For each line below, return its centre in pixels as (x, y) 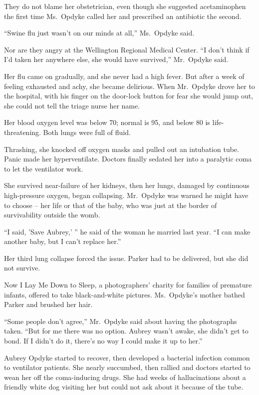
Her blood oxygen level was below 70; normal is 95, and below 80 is (107, 122)
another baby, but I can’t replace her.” (63, 241)
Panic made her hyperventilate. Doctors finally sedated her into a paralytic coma (128, 159)
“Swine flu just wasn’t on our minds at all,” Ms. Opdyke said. (99, 33)
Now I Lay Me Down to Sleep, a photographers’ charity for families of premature (128, 285)
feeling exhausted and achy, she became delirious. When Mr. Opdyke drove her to (129, 86)
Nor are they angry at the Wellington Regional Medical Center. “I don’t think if (127, 49)
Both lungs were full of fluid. (87, 132)
